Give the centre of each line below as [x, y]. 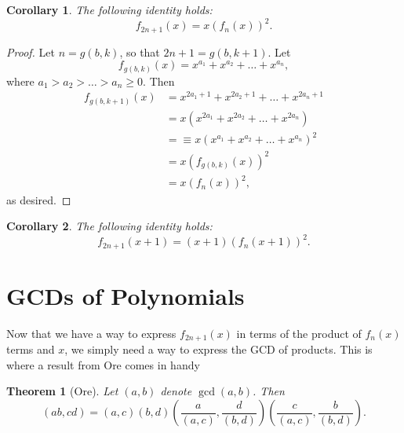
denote [176, 391]
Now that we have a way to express [91, 333]
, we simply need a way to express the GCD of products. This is [218, 349]
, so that [140, 51]
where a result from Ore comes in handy [103, 364]
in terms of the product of [299, 333]
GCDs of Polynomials [126, 295]
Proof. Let [31, 51]
